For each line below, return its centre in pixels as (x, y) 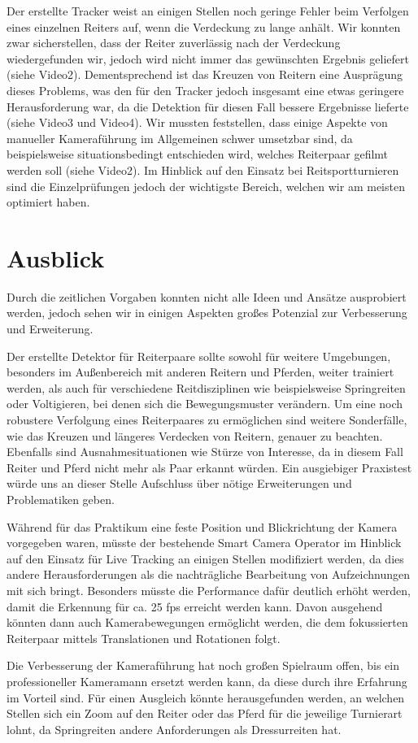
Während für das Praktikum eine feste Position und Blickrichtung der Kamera (202, 526)
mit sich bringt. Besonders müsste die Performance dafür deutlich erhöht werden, (209, 590)
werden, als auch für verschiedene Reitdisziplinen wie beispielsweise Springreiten (206, 387)
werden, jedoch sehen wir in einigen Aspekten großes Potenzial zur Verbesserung (207, 313)
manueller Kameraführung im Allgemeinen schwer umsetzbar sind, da (180, 138)
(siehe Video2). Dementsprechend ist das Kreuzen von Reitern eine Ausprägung (205, 74)
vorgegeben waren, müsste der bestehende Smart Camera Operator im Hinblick (204, 543)
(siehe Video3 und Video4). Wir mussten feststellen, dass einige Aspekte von (197, 122)
